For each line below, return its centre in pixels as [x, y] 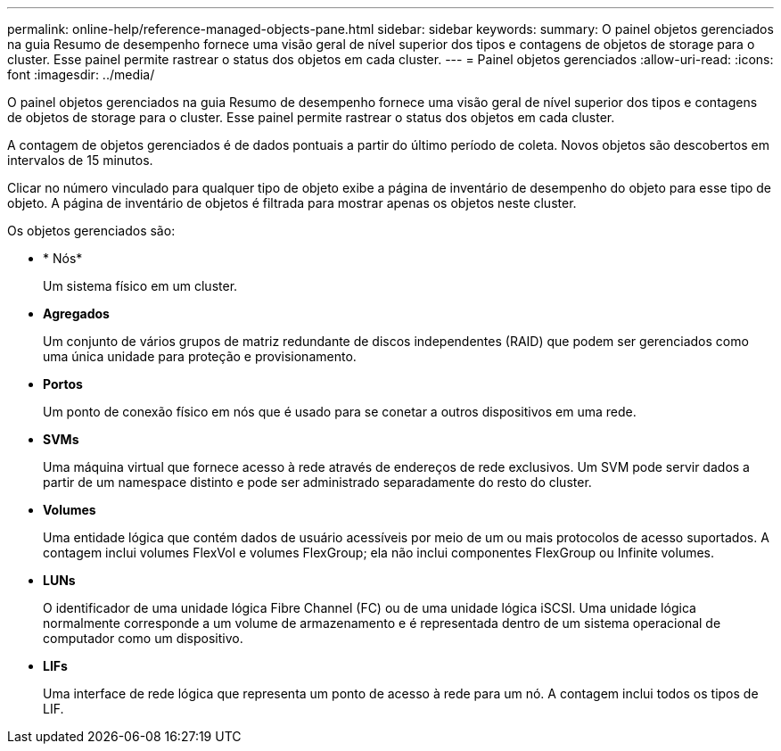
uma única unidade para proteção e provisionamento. [200, 356]
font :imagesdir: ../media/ [81, 74]
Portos [63, 384]
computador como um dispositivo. [143, 638]
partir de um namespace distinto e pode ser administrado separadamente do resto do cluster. [317, 482]
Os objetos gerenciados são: [91, 231]
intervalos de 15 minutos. [80, 160]
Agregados [76, 314]
